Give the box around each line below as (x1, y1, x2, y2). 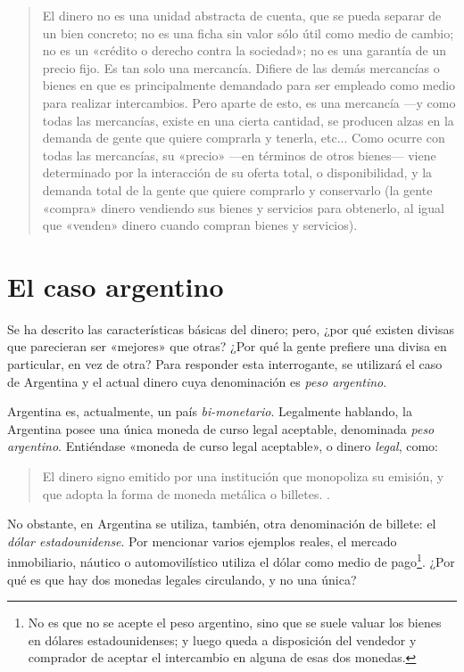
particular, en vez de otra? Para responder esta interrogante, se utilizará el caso (7, 355, 443, 373)
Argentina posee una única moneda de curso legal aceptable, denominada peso (7, 419, 435, 438)
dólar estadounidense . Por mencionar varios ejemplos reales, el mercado (7, 531, 397, 550)
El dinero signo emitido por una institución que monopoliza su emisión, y (42, 467, 444, 485)
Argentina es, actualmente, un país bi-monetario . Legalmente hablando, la (7, 402, 412, 421)
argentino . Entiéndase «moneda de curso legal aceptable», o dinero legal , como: (7, 437, 439, 455)
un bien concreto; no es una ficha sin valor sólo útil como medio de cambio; (42, 23, 454, 42)
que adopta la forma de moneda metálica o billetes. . (42, 484, 330, 503)
